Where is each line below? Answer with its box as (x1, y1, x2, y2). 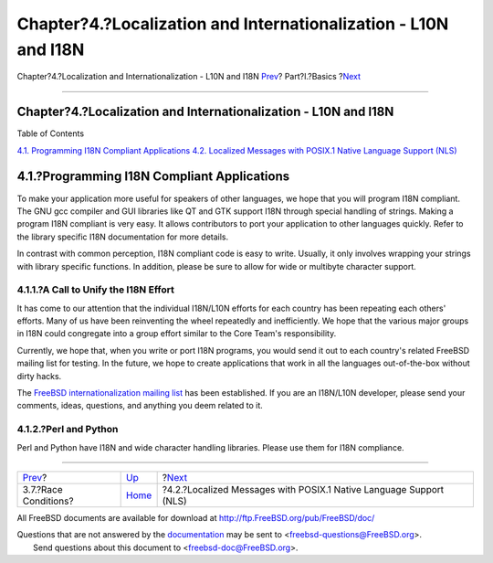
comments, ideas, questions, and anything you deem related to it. (16, 400, 264, 411)
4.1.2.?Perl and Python (16, 423, 119, 436)
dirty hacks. (16, 370, 62, 381)
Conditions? (22, 494, 74, 507)
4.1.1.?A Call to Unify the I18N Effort (16, 283, 175, 296)
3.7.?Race (22, 483, 63, 495)
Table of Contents (16, 128, 85, 139)
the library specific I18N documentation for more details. (16, 231, 229, 242)
